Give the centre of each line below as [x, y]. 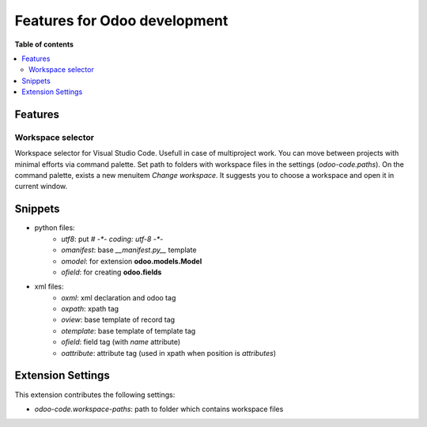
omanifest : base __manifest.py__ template [129, 250]
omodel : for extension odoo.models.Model [132, 261]
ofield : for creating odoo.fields [111, 272]
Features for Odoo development [121, 21]
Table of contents [44, 44]
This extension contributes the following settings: [95, 395]
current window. [41, 187]
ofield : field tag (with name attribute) [121, 342]
